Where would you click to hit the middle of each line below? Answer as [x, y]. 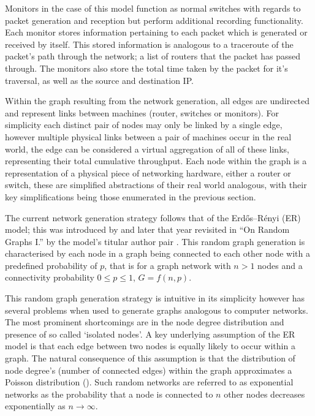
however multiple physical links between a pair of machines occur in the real [148, 136]
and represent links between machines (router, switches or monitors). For [142, 112]
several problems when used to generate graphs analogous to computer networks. [157, 310]
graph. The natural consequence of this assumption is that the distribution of [150, 358]
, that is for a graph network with [168, 265]
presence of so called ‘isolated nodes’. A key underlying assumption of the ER [150, 334]
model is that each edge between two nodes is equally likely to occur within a [150, 346]
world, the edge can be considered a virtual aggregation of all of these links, [147, 149]
